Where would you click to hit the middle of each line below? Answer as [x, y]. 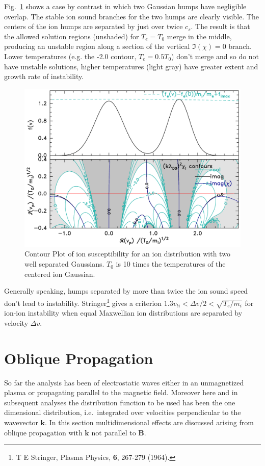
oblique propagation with [43, 432]
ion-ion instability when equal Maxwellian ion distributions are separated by [123, 313]
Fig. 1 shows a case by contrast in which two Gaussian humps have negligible [125, 6]
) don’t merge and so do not [215, 56]
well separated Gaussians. [64, 264]
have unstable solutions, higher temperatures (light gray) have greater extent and [131, 66]
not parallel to [114, 432]
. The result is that [220, 26]
